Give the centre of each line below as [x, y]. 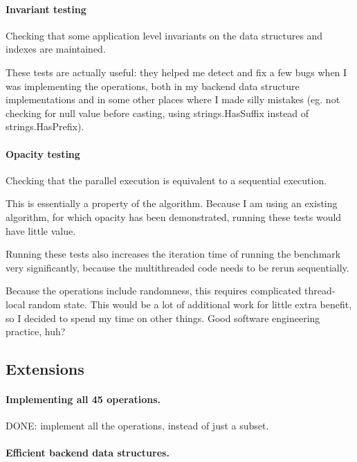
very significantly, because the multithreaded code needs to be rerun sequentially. [177, 267]
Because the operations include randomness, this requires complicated [154, 291]
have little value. [41, 230]
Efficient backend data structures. [88, 453]
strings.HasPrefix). [45, 126]
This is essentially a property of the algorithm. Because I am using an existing [172, 203]
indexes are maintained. [56, 49]
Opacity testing [43, 153]
